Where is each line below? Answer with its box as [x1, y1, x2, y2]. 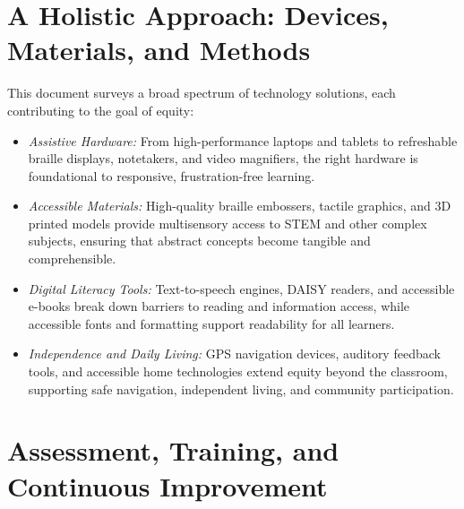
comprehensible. [28, 249, 116, 268]
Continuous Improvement [7, 467, 328, 504]
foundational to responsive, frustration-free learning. [28, 166, 315, 185]
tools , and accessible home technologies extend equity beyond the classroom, [28, 362, 448, 381]
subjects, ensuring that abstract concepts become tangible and [28, 231, 371, 250]
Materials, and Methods [7, 31, 311, 68]
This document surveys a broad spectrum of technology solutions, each [7, 83, 396, 102]
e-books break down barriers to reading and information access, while [28, 297, 410, 315]
